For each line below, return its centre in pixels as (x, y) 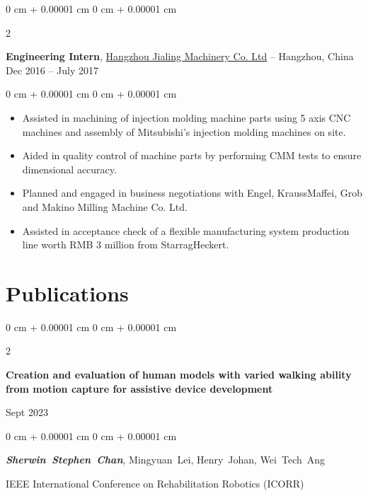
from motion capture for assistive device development (139, 388)
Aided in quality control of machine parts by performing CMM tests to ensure (192, 155)
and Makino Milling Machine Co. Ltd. (105, 206)
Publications (67, 293)
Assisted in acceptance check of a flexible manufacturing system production (186, 230)
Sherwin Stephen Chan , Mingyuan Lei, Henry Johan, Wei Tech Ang (166, 460)
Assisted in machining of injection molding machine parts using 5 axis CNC (186, 117)
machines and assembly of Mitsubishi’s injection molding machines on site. (184, 131)
